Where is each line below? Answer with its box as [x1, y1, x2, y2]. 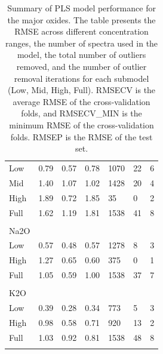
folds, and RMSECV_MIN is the [21, 107, 142, 119]
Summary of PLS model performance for [7, 2, 156, 14]
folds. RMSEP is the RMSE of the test [10, 130, 153, 143]
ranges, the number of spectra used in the [5, 36, 158, 49]
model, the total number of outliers [17, 48, 146, 61]
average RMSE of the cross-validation [13, 95, 150, 107]
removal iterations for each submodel [14, 72, 149, 84]
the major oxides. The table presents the [7, 13, 156, 26]
